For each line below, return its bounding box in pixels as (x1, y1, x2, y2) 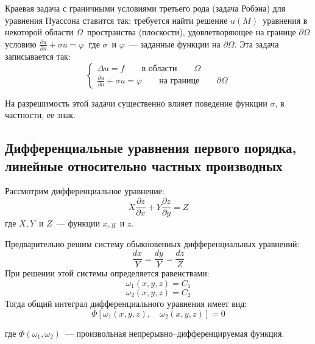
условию (5, 37, 37, 50)
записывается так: (5, 50, 71, 63)
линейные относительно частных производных (5, 156, 283, 175)
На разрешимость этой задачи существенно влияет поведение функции (5, 96, 267, 109)
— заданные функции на (129, 37, 221, 50)
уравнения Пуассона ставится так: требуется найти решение (5, 13, 228, 26)
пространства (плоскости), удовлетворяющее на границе (87, 26, 296, 38)
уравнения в (263, 13, 308, 26)
